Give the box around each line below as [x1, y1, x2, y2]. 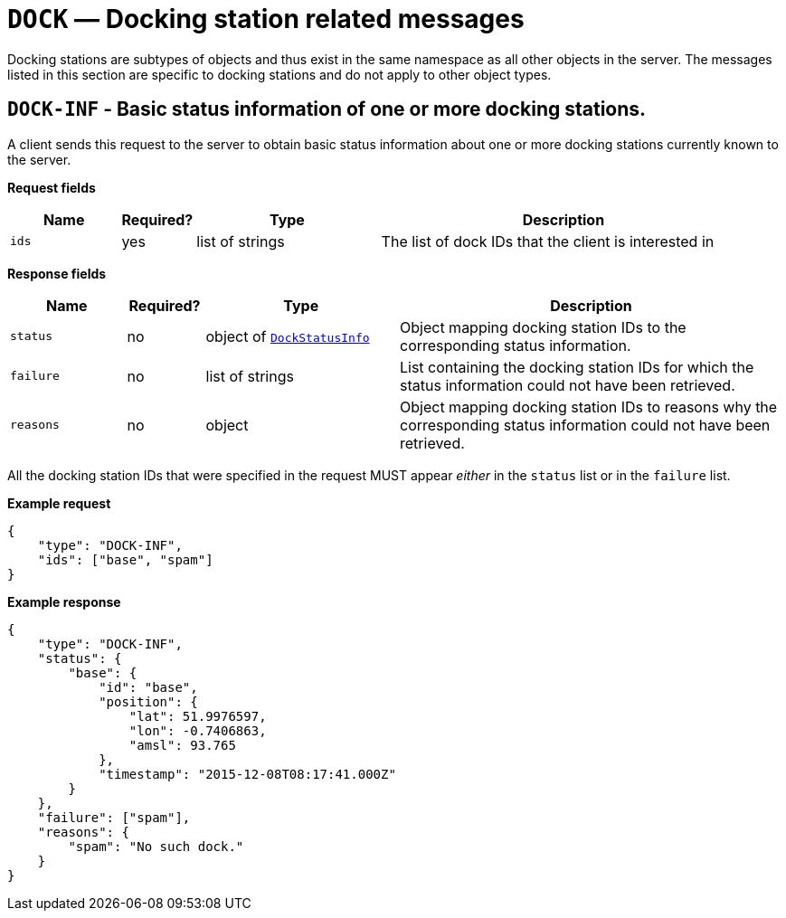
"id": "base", [99, 679, 198, 695]
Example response [7, 593, 121, 610]
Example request [7, 495, 111, 511]
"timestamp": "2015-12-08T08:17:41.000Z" [99, 766, 396, 781]
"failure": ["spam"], [37, 809, 191, 825]
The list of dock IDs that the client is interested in [381, 232, 715, 251]
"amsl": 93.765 [128, 737, 236, 752]
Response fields [7, 265, 107, 281]
